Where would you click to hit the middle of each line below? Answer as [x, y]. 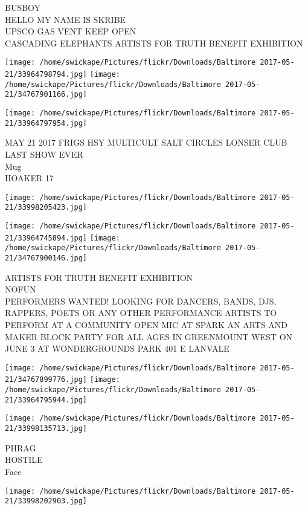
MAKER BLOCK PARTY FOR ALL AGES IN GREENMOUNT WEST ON [149, 336]
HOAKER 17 [29, 178]
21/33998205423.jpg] [46, 208]
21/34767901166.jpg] [46, 95]
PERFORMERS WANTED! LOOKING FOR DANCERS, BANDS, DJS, [141, 301]
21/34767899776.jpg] [46, 380]
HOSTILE [24, 460]
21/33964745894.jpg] [46, 238]
